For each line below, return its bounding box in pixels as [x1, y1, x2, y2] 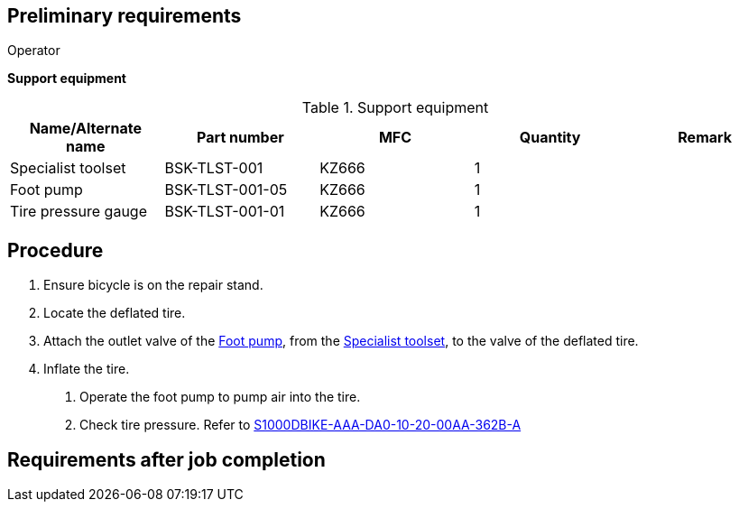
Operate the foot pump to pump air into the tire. [79, 389, 361, 405]
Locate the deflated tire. [43, 305, 186, 321]
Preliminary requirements [7, 5, 242, 27]
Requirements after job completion [7, 448, 326, 471]
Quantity [519, 128, 581, 147]
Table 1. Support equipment [301, 98, 489, 117]
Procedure [7, 238, 104, 262]
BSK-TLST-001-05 [164, 180, 288, 199]
